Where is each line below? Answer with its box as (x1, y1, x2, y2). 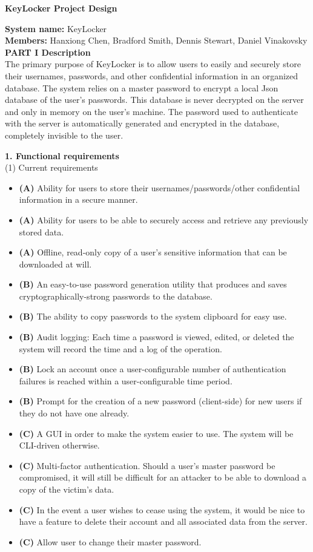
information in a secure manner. (19, 193, 138, 206)
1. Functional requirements (5, 149, 119, 162)
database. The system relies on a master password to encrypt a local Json (5, 81, 278, 94)
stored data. (19, 225, 64, 238)
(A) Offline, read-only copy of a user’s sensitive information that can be (19, 246, 287, 258)
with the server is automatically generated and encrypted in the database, (5, 117, 280, 130)
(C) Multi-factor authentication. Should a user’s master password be (19, 459, 275, 471)
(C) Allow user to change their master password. (19, 535, 202, 548)
